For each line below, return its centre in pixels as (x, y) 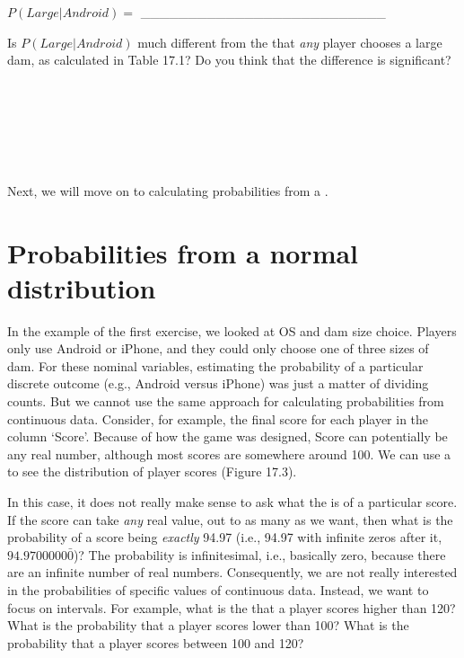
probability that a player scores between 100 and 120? (156, 642)
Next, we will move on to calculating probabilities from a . (168, 190)
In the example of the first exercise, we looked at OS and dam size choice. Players (232, 330)
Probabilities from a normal (183, 252)
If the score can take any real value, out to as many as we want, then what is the (230, 519)
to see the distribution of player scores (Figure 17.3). (152, 471)
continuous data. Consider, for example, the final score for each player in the (218, 418)
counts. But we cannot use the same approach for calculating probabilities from (226, 401)
